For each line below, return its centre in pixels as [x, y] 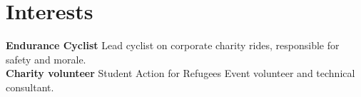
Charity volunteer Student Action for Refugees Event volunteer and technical [180, 73]
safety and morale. [46, 59]
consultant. [30, 87]
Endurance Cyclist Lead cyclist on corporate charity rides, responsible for [173, 45]
